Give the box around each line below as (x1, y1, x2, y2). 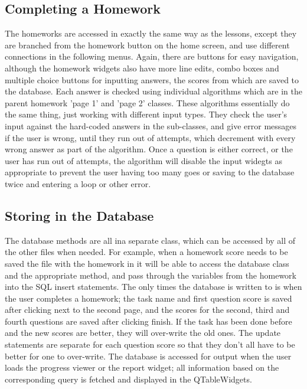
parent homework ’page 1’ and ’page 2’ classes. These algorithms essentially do (5, 96, 290, 109)
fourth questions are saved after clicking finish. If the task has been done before (5, 315, 292, 327)
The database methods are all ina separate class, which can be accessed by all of (5, 234, 296, 246)
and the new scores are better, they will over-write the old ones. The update (5, 326, 281, 339)
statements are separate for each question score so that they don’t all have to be (5, 338, 295, 351)
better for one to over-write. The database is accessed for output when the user (5, 349, 292, 362)
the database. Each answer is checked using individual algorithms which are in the (5, 85, 302, 97)
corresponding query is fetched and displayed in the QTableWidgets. (5, 372, 252, 385)
